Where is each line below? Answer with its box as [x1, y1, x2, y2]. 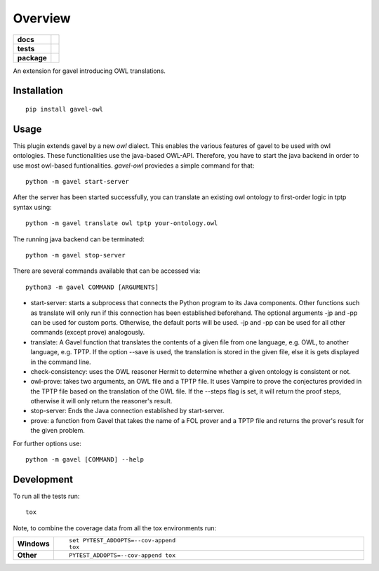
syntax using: [13, 203, 52, 211]
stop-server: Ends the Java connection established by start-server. [30, 407, 225, 415]
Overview [13, 11, 71, 26]
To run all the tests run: [13, 492, 80, 500]
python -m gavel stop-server [25, 251, 126, 259]
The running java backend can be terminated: [13, 235, 145, 243]
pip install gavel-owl [25, 105, 104, 113]
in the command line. [30, 358, 91, 366]
